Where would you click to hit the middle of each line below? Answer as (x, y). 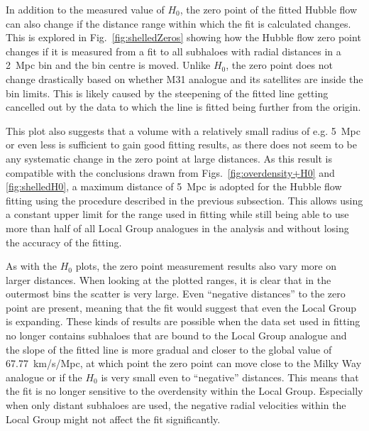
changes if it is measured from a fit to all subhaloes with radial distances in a (174, 51)
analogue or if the (44, 377)
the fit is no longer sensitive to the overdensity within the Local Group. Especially (184, 391)
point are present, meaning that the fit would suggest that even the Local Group (181, 307)
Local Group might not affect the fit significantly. (113, 419)
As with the (32, 266)
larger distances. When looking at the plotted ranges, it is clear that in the (169, 279)
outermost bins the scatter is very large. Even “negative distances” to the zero (176, 294)
